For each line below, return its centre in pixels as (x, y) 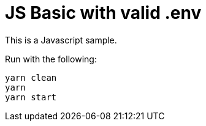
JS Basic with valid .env (103, 13)
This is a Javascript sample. (61, 40)
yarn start (31, 97)
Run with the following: (51, 59)
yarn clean (31, 77)
